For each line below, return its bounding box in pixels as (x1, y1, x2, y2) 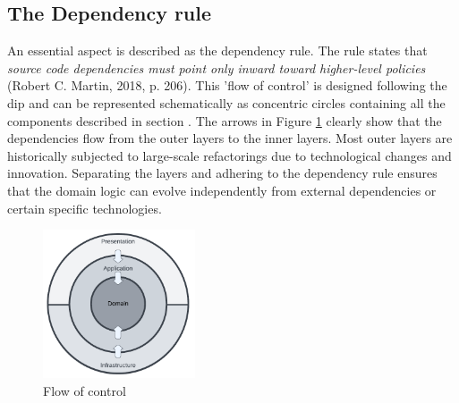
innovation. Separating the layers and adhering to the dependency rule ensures (7, 164, 438, 182)
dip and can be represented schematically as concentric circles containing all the (7, 93, 446, 112)
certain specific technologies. (7, 198, 162, 217)
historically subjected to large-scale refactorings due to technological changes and (7, 146, 452, 164)
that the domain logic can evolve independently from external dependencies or (7, 181, 437, 199)
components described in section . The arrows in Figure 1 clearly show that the (7, 111, 442, 130)
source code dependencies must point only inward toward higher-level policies (7, 58, 426, 77)
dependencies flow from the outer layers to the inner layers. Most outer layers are (7, 129, 453, 147)
